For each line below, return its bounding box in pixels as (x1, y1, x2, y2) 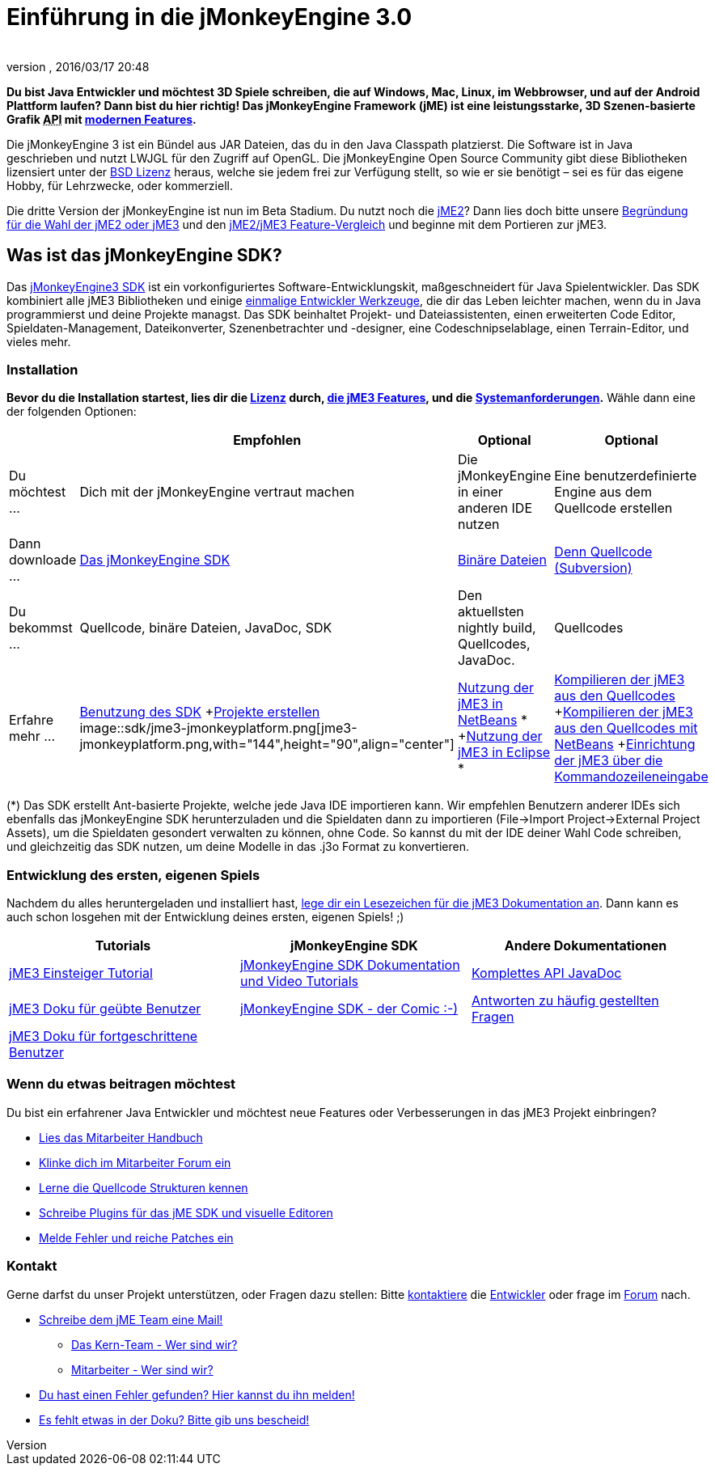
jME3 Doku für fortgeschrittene (9, 1028, 198, 1045)
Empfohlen (233, 432, 302, 449)
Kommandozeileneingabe (554, 768, 709, 785)
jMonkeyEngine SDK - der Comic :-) (239, 1000, 459, 1017)
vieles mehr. (6, 334, 71, 349)
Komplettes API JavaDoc (471, 965, 622, 982)
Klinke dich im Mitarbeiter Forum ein (39, 1155, 231, 1170)
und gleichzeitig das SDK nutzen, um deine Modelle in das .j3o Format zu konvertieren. (6, 840, 469, 854)
